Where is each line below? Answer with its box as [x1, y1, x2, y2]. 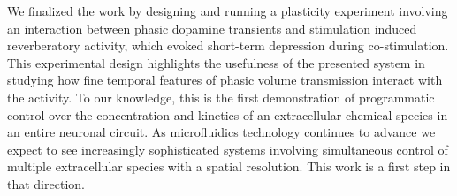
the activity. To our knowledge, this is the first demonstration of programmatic [7, 87, 435, 106]
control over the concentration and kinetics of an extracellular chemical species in [7, 105, 448, 124]
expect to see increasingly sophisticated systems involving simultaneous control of [7, 139, 448, 158]
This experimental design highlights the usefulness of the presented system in [7, 53, 425, 72]
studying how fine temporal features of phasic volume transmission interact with [7, 71, 443, 89]
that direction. [7, 174, 85, 192]
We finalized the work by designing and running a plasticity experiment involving [7, 2, 448, 19]
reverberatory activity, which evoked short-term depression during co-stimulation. [7, 36, 449, 55]
